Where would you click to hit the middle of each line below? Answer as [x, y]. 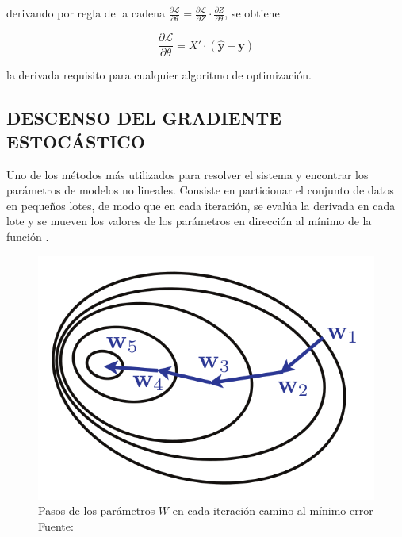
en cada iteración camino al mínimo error [273, 510]
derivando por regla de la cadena [86, 13]
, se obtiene [252, 13]
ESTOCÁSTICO [76, 141]
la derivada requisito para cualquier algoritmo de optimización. [159, 75]
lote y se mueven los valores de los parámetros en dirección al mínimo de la [189, 221]
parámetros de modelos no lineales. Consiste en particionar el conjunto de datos [200, 190]
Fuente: [56, 525]
